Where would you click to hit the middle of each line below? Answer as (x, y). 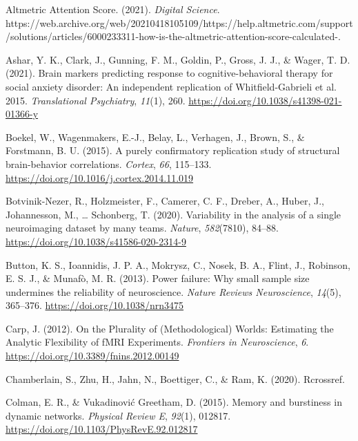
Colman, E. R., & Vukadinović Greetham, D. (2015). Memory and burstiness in (174, 402)
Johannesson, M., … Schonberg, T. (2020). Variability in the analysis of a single (173, 214)
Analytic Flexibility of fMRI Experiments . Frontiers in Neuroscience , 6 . (157, 342)
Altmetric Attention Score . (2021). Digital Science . (113, 9)
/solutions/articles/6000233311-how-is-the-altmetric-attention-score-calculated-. (173, 36)
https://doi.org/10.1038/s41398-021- (265, 100)
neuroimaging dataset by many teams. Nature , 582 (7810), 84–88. (142, 228)
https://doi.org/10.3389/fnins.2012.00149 (92, 356)
